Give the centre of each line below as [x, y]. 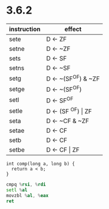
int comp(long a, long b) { [41, 164]
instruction [25, 29]
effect [73, 29]
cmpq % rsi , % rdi [26, 185]
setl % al [17, 190]
